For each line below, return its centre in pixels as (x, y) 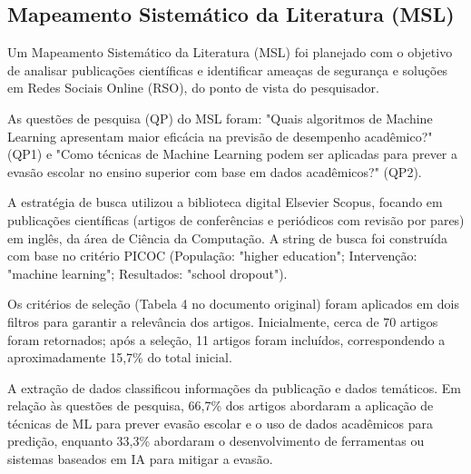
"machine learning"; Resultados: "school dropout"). (147, 273)
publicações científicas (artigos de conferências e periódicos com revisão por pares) (236, 219)
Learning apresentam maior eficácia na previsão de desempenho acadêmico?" (220, 136)
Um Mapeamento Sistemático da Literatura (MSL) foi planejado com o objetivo (230, 52)
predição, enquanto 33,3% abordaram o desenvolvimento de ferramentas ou (216, 441)
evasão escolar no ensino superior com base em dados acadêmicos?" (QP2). (215, 171)
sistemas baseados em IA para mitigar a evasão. (140, 459)
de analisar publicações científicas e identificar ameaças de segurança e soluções (228, 69)
